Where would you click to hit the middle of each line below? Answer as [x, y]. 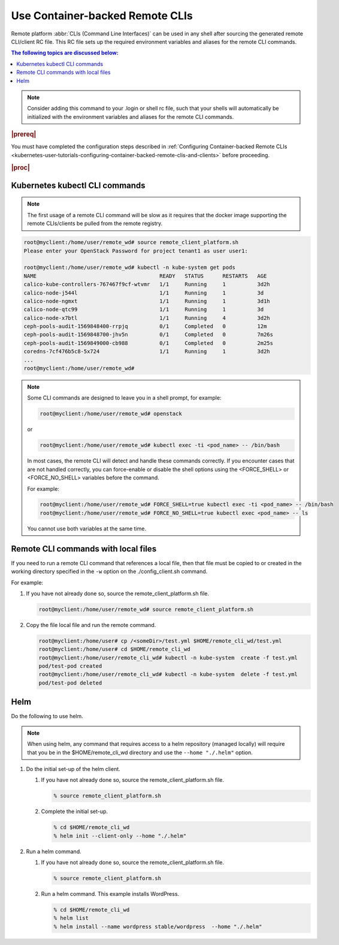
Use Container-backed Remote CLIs [102, 16]
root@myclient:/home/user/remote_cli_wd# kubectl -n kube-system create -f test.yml [168, 658]
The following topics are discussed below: [65, 53]
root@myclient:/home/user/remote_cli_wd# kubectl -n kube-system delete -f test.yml [168, 674]
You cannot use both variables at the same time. [87, 529]
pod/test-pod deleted [70, 683]
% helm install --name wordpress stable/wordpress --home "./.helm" [158, 926]
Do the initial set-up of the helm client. [73, 769]
